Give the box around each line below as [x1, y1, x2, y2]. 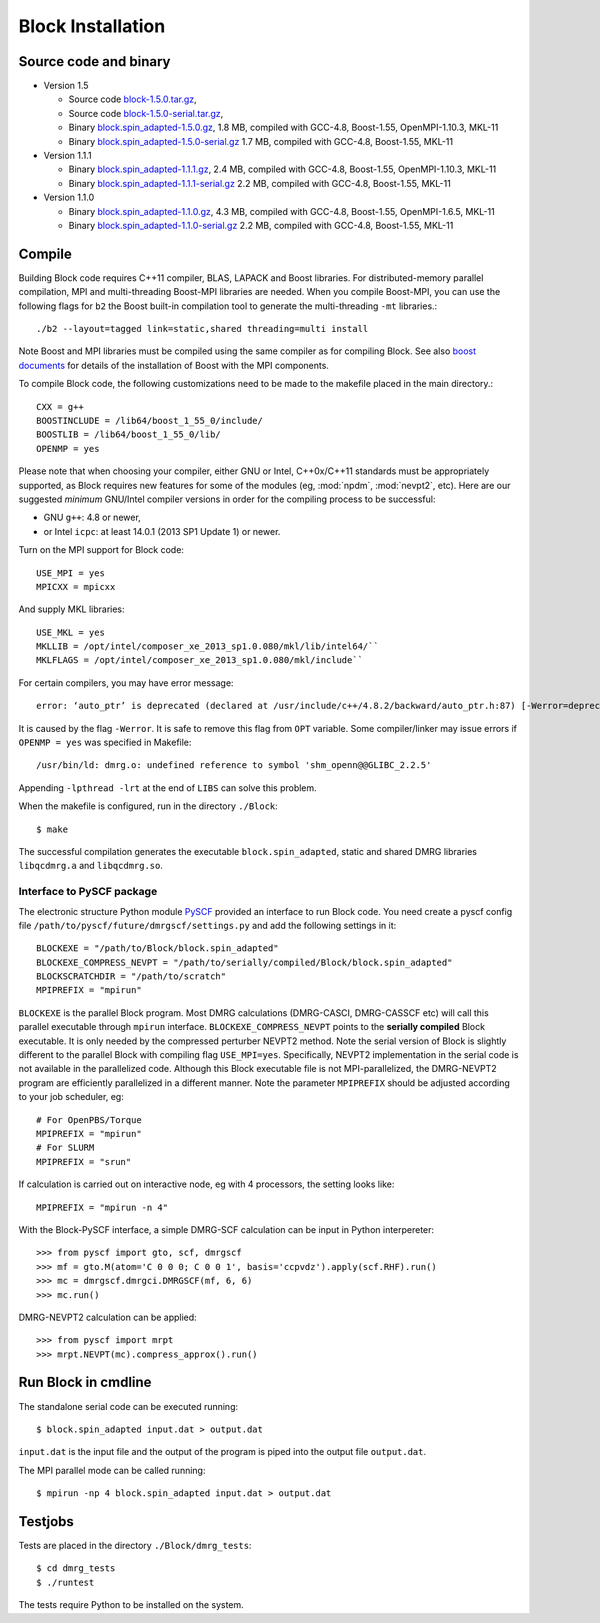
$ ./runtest [36, 1576, 95, 1588]
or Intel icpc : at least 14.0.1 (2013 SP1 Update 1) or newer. [43, 525, 281, 537]
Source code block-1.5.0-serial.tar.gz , [68, 107, 224, 119]
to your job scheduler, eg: [18, 1091, 124, 1103]
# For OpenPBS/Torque [36, 1114, 142, 1125]
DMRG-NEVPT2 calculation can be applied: [18, 1311, 197, 1323]
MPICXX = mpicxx [36, 581, 116, 592]
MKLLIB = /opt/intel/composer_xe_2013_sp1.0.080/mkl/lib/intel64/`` [36, 641, 379, 652]
